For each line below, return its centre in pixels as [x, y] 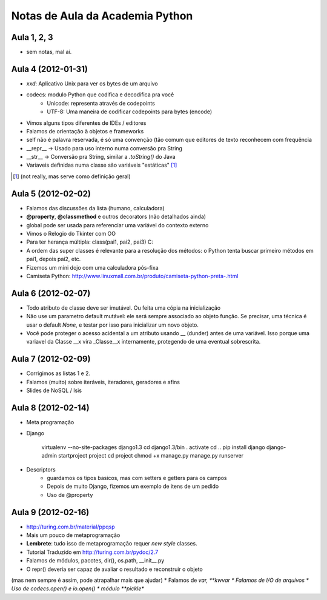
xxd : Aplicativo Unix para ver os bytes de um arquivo [92, 83]
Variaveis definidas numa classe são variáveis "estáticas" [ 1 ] [102, 165]
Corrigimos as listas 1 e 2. [58, 373]
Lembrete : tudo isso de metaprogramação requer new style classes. [112, 544]
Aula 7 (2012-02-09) [51, 359]
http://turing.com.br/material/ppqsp [71, 527]
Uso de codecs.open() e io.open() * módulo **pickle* [78, 588]
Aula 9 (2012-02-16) [50, 512]
